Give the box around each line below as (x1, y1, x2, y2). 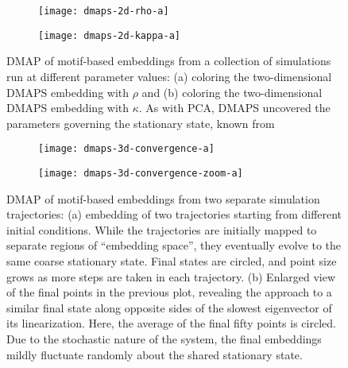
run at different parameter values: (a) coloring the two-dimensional (6, 68, 332, 84)
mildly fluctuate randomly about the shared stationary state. (6, 346, 303, 362)
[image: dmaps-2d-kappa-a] (38, 29, 180, 41)
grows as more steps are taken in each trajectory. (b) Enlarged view (6, 268, 336, 285)
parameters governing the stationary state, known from (6, 114, 275, 131)
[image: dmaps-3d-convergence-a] (38, 143, 215, 155)
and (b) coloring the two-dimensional (141, 83, 323, 100)
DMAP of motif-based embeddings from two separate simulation (6, 190, 320, 207)
